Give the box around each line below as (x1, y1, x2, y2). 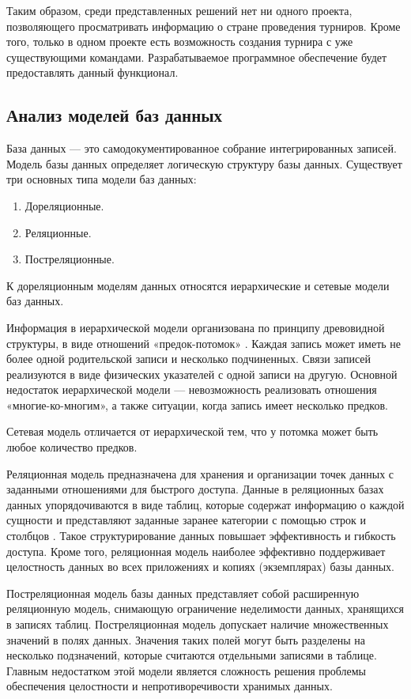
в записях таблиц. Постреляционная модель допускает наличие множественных (6, 616, 389, 633)
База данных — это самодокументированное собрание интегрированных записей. (6, 140, 397, 157)
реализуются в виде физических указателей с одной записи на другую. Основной (6, 365, 398, 382)
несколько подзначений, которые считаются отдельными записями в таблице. (6, 647, 377, 663)
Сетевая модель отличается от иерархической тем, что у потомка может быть (6, 423, 379, 440)
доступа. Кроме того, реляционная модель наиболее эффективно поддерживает (6, 542, 386, 559)
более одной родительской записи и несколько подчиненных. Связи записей (6, 350, 371, 367)
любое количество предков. (6, 439, 138, 455)
